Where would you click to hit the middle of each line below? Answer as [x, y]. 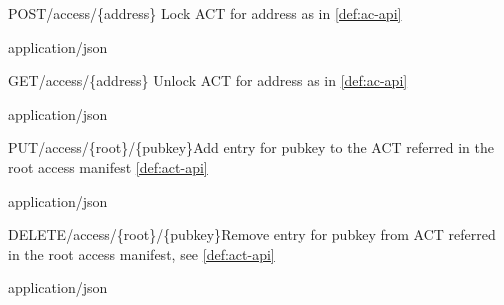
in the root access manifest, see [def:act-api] [141, 253]
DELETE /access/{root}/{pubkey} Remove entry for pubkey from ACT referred [252, 234]
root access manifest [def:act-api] [108, 166]
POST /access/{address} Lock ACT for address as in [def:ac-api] [205, 13]
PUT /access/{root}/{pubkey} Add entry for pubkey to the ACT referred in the [251, 147]
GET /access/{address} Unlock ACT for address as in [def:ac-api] [208, 80]
